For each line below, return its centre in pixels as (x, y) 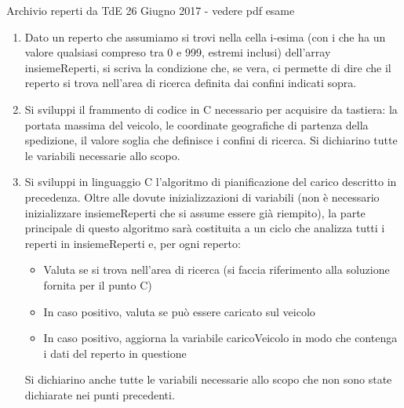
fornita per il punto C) (98, 284)
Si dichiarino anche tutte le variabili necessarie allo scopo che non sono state (208, 379)
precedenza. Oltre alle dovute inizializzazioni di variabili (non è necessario (202, 197)
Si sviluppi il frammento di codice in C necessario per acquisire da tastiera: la (211, 109)
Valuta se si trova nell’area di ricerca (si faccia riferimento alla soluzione (217, 270)
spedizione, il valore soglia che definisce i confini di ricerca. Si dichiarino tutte (211, 140)
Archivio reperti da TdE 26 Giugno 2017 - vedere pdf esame (151, 10)
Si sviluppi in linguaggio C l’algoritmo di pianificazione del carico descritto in (211, 182)
